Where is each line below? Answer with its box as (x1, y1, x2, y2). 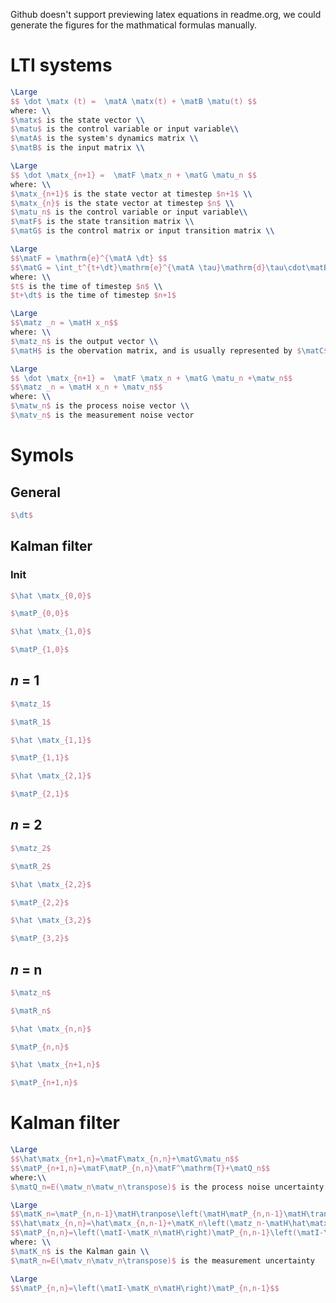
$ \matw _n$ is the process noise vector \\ (10, 401, 190, 411)
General (10, 484, 62, 501)
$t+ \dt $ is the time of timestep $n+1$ (10, 290, 177, 301)
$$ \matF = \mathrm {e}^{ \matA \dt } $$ (10, 253, 168, 263)
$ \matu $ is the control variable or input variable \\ (10, 124, 240, 134)
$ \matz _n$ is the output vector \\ (10, 336, 159, 346)
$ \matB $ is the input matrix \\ (10, 143, 145, 153)
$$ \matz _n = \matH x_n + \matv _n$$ (10, 382, 163, 393)
